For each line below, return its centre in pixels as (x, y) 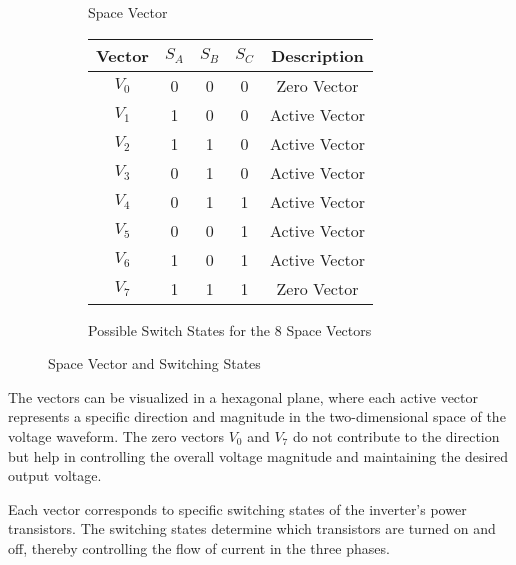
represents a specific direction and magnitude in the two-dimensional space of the (257, 416)
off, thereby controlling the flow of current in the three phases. (199, 547)
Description (317, 55)
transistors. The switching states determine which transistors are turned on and (252, 528)
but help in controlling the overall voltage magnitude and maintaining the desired (258, 455)
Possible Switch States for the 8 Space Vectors (230, 329)
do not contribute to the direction (396, 435)
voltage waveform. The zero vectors (116, 435)
